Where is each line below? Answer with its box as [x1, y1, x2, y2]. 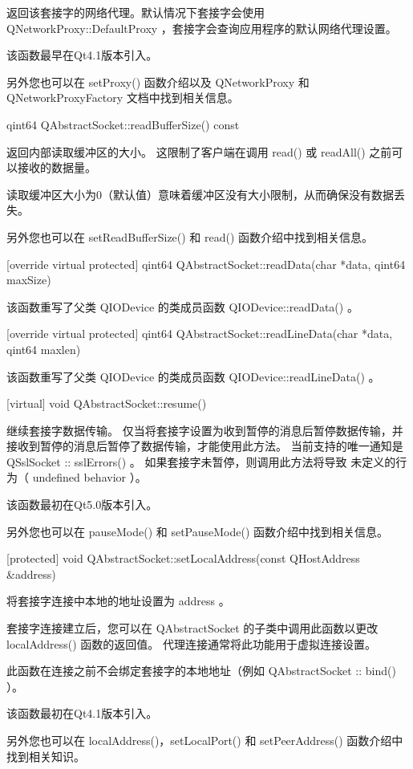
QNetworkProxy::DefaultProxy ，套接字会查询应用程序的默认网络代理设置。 [6, 19, 397, 36]
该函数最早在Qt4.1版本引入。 [6, 47, 158, 63]
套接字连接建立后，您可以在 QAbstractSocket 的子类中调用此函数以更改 [6, 620, 379, 637]
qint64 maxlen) [6, 340, 81, 357]
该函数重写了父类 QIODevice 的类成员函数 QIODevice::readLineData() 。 [6, 368, 380, 384]
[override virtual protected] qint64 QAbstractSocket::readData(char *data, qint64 [6, 255, 406, 272]
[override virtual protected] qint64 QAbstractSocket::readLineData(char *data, [6, 325, 393, 342]
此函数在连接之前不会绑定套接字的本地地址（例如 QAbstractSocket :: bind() [6, 662, 396, 679]
